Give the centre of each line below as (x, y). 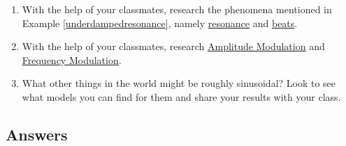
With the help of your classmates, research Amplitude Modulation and (173, 46)
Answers (37, 134)
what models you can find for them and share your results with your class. (181, 96)
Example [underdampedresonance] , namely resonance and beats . (160, 23)
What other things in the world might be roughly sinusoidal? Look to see (179, 83)
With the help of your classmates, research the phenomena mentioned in (177, 9)
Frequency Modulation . (72, 59)
